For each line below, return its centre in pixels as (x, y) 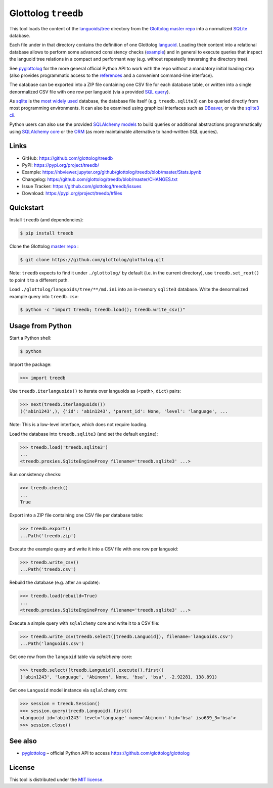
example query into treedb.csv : (44, 296)
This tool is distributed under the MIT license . (56, 779)
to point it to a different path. (39, 280)
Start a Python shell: (30, 338)
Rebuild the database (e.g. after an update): (55, 582)
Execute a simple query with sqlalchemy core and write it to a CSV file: (84, 623)
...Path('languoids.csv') (52, 644)
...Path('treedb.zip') (48, 536)
